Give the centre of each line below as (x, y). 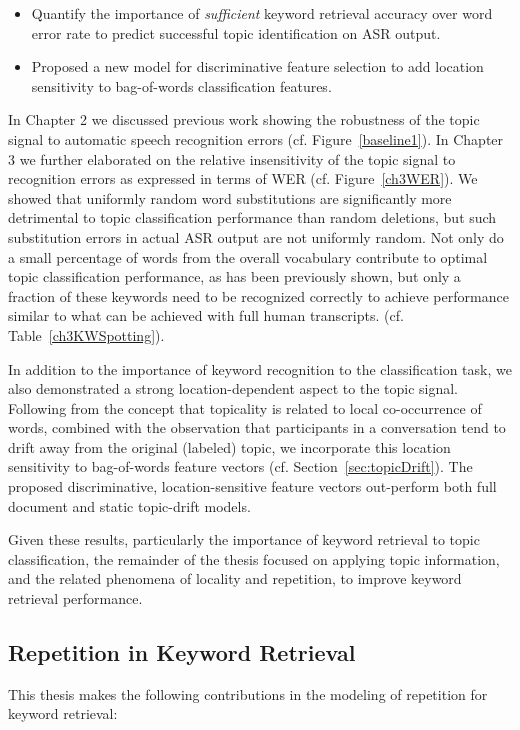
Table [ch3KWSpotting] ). (86, 334)
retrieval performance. (75, 598)
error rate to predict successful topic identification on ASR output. (236, 32)
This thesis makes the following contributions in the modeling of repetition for (248, 693)
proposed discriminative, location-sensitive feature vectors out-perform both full (252, 486)
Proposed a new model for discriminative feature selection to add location (257, 66)
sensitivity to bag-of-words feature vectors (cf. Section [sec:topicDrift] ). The (240, 466)
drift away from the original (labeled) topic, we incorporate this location (229, 446)
